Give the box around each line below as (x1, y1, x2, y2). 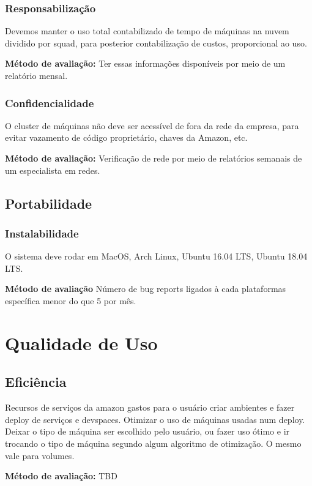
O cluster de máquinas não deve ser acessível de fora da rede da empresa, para (5, 119, 299, 132)
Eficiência (5, 372, 67, 391)
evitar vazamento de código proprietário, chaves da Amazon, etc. (5, 131, 248, 144)
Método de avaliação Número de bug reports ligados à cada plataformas (5, 282, 286, 295)
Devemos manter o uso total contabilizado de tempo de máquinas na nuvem (5, 24, 289, 37)
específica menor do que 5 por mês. (5, 294, 136, 307)
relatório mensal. (5, 69, 68, 81)
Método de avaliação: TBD (5, 469, 117, 482)
